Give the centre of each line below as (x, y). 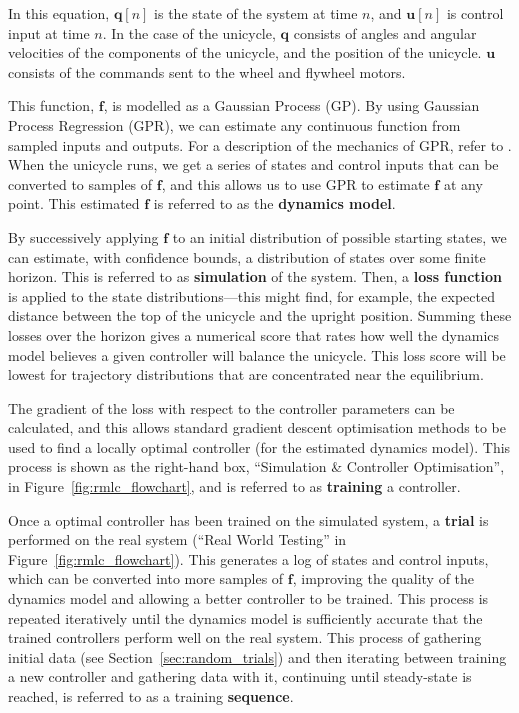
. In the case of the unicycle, (189, 32)
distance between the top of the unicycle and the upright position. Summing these (260, 315)
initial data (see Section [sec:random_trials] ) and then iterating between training (257, 656)
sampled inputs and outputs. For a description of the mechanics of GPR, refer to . (260, 144)
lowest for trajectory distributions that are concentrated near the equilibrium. (246, 374)
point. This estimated (74, 203)
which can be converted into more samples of (146, 578)
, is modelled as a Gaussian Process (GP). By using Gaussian (291, 105)
